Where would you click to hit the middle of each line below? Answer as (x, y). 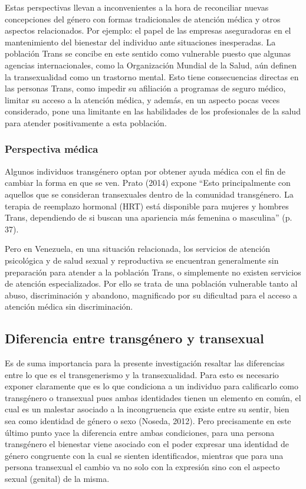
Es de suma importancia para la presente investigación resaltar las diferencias (145, 363)
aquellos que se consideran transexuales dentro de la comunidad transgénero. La (149, 194)
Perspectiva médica (52, 149)
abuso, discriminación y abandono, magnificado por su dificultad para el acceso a (151, 295)
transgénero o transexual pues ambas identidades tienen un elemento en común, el (153, 397)
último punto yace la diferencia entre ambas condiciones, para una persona (140, 432)
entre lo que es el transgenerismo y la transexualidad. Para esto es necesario (142, 374)
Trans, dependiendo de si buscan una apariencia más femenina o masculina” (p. (149, 217)
